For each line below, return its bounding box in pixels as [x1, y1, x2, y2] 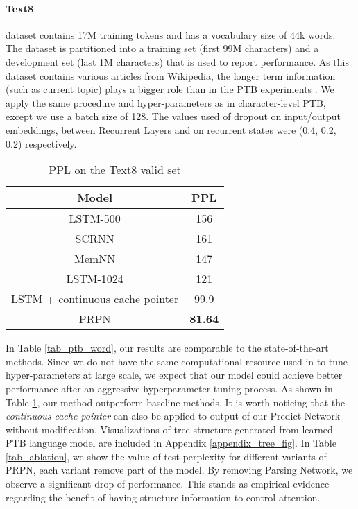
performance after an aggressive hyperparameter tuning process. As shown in [6, 381, 333, 395]
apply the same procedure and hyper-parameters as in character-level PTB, [6, 95, 326, 110]
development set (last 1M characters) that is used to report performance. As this [6, 54, 350, 69]
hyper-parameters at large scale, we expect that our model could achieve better [6, 368, 343, 382]
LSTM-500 [69, 210, 121, 227]
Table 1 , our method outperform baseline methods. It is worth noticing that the [6, 395, 346, 409]
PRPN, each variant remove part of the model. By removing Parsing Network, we [6, 463, 353, 477]
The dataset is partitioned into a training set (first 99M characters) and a [6, 41, 319, 55]
